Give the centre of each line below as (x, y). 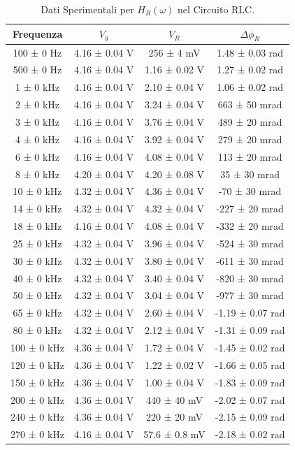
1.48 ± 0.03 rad (250, 52)
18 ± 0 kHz (37, 226)
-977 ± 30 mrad (250, 295)
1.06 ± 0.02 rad (250, 87)
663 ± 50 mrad (250, 104)
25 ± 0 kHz (37, 243)
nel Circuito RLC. (216, 9)
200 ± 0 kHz (37, 399)
